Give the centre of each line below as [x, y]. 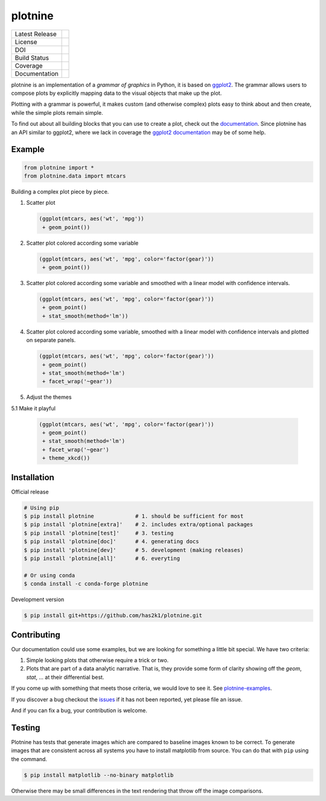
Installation [33, 477]
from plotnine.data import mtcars [75, 176]
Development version [38, 600]
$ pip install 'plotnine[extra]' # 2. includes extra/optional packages [139, 525]
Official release [30, 492]
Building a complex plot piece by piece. [60, 191]
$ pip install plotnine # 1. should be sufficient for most [134, 516]
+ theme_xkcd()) [66, 458]
